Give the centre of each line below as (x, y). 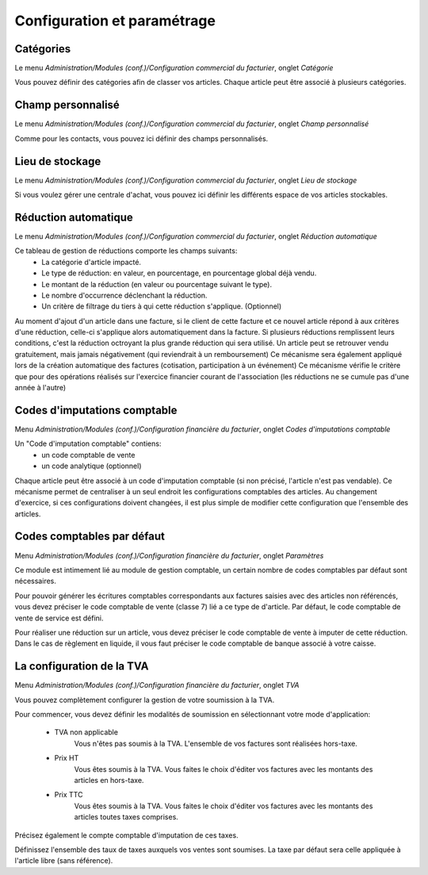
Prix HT (67, 758)
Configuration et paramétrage (115, 21)
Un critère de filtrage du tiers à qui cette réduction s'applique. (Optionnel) (162, 306)
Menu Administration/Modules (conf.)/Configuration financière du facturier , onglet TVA (157, 685)
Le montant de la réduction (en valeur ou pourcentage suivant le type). (157, 284)
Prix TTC (69, 795)
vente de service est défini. (59, 618)
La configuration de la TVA (82, 666)
